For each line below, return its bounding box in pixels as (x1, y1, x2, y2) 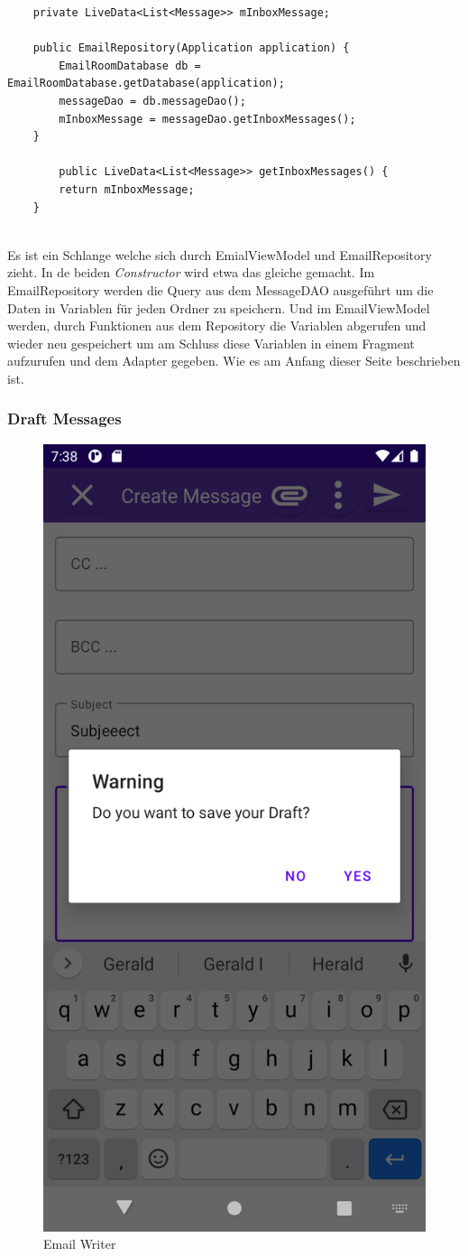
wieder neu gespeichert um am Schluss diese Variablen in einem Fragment (7, 333, 415, 352)
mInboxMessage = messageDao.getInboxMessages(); (59, 112, 356, 126)
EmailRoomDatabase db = (59, 59, 201, 72)
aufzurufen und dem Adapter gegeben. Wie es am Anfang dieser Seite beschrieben (7, 351, 461, 370)
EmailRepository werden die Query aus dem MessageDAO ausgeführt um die (7, 280, 434, 299)
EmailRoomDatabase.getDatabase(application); (7, 77, 285, 90)
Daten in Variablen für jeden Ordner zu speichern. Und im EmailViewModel (7, 298, 430, 317)
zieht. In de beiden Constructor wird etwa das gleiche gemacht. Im (7, 263, 375, 282)
